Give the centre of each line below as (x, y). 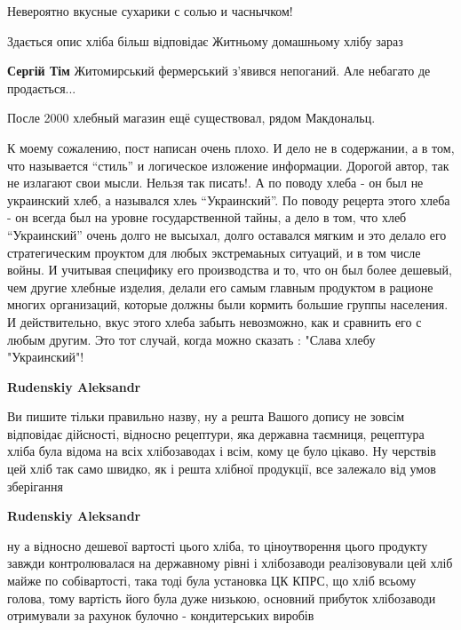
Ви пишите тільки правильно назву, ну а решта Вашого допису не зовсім (206, 416)
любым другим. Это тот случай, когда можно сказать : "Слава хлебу (191, 339)
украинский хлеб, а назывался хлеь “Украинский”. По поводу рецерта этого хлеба (229, 199)
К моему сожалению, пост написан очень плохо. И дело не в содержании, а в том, (231, 147)
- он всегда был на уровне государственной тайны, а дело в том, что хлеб (207, 217)
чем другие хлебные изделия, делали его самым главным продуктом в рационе (220, 287)
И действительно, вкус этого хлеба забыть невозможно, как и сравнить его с (215, 321)
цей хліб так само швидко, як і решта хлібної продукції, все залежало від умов (222, 469)
